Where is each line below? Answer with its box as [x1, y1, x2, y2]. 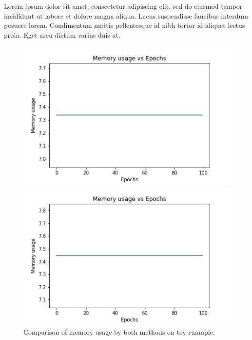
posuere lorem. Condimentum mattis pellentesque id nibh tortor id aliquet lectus [4, 20, 245, 30]
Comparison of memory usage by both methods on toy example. [23, 326, 215, 337]
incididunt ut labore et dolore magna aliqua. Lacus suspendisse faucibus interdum [4, 10, 248, 21]
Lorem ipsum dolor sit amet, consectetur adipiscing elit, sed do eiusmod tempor [4, 1, 243, 11]
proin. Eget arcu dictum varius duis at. [4, 29, 120, 40]
